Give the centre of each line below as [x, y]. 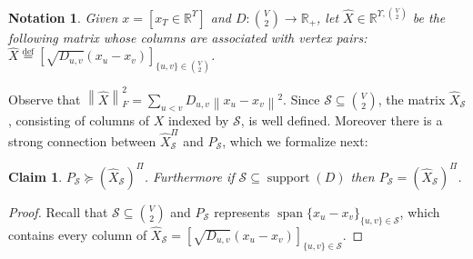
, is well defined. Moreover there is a [342, 120]
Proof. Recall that [58, 211]
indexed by [198, 120]
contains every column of [78, 234]
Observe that [45, 99]
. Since [302, 99]
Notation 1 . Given [63, 17]
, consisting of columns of [79, 120]
